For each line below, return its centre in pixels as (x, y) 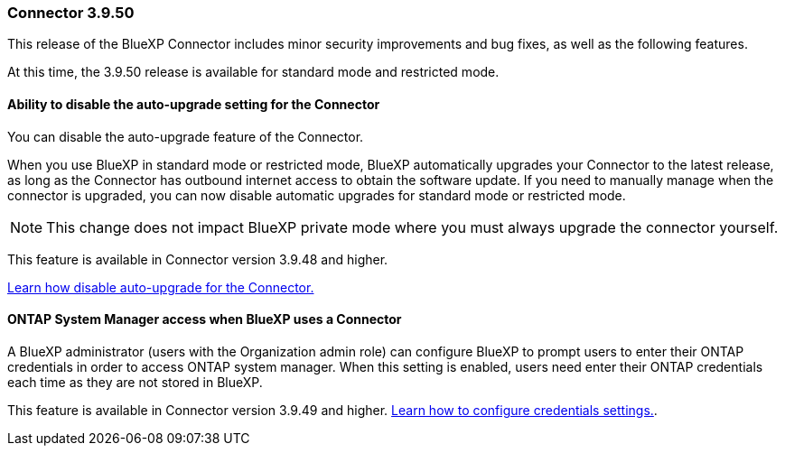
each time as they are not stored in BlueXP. (135, 382)
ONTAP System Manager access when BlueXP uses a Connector (205, 319)
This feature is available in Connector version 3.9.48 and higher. (198, 259)
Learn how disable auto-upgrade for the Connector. (161, 287)
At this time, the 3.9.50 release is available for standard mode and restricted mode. (253, 72)
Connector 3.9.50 (71, 13)
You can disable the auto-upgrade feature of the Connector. (186, 136)
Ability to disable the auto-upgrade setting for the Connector (194, 104)
